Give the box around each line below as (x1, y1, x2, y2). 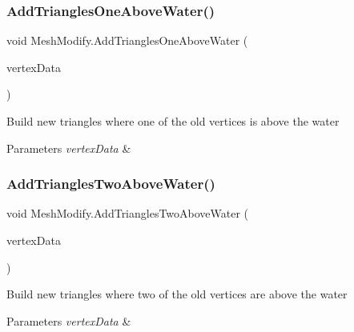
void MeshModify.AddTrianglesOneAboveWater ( (6, 32, 248, 49)
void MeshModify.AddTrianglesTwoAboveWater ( (6, 205, 249, 222)
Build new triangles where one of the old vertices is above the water (6, 113, 340, 129)
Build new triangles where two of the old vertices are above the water (6, 286, 348, 302)
